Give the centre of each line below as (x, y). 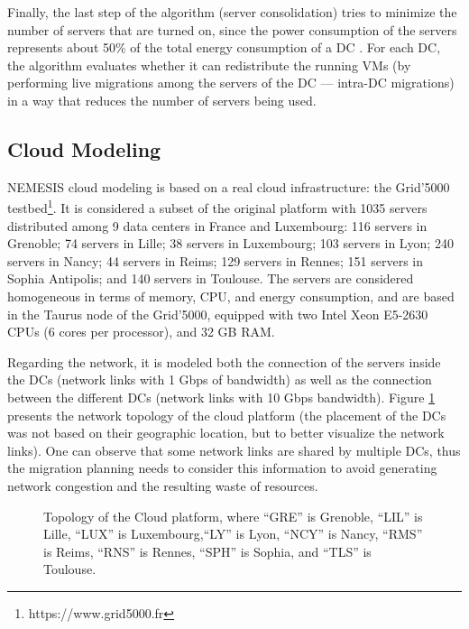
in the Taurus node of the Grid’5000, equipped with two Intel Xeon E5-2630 (218, 314)
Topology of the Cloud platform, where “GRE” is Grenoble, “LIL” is (233, 516)
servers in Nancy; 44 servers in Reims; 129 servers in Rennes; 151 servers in (216, 260)
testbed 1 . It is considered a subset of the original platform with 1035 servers (217, 207)
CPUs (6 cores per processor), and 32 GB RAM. (141, 332)
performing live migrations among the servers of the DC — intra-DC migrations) (231, 83)
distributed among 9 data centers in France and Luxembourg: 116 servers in (217, 225)
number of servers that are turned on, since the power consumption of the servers (232, 29)
